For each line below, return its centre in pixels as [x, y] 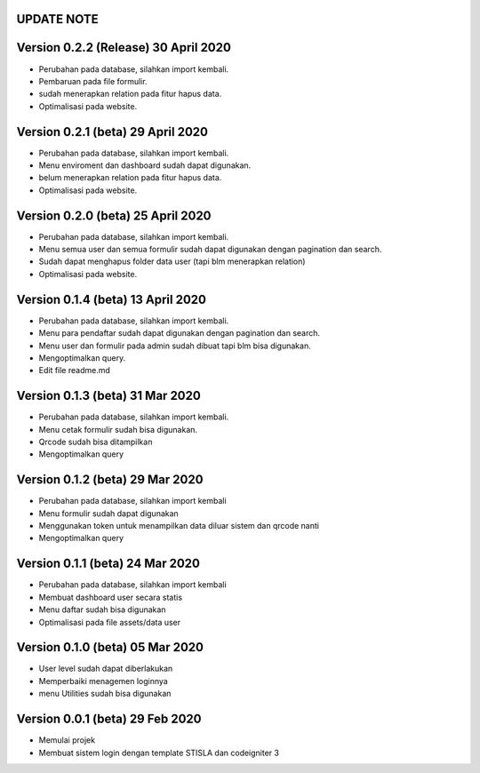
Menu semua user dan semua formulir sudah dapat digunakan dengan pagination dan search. [210, 250]
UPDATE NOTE [58, 19]
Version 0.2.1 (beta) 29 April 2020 [112, 132]
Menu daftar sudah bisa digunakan [102, 610]
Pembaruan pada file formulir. [93, 81]
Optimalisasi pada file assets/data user [110, 622]
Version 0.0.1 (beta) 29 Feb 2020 [109, 719]
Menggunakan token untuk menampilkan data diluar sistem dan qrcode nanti [179, 526]
